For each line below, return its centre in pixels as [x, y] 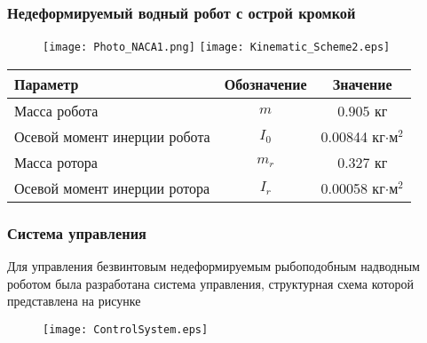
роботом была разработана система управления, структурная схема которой [211, 283]
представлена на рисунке [74, 301]
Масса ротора [56, 162]
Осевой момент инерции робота [112, 136]
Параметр [47, 84]
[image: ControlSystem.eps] [126, 329]
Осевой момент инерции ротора [112, 187]
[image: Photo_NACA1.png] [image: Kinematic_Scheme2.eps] [217, 48]
